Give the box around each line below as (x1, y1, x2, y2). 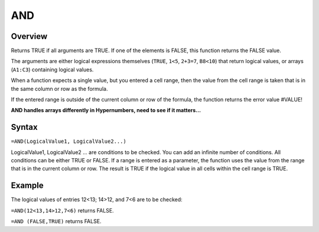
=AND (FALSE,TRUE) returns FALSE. (11, 218, 102, 225)
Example (11, 181, 44, 191)
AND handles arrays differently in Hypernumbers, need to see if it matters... (11, 107, 201, 114)
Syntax (11, 122, 38, 132)
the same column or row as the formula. (11, 85, 108, 92)
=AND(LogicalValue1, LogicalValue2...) (11, 138, 126, 145)
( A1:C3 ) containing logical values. (11, 66, 94, 73)
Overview (11, 31, 48, 41)
